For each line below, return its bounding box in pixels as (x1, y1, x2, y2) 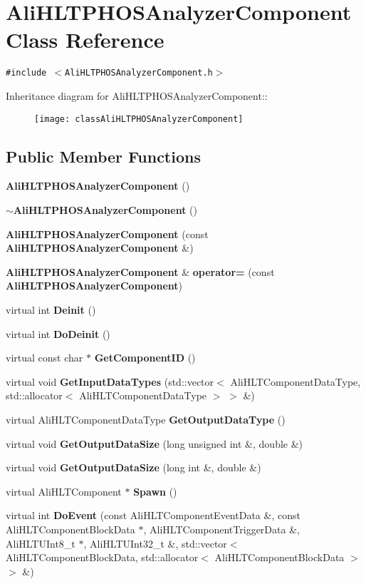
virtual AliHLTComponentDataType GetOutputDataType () (6, 411, 286, 426)
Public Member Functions (6, 145, 201, 167)
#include (6, 68, 47, 78)
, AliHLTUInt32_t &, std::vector (83, 536, 227, 550)
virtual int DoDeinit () (6, 326, 110, 341)
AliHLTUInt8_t (6, 536, 75, 550)
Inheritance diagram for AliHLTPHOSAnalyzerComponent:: (6, 88, 268, 103)
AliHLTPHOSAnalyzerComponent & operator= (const (6, 264, 275, 279)
